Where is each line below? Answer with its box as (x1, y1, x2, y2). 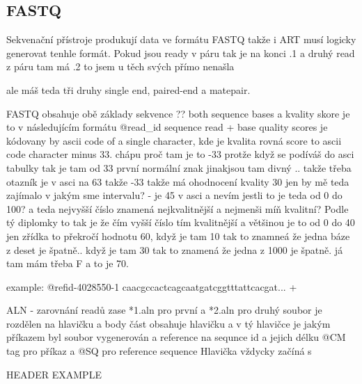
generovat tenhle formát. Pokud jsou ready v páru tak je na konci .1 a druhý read (6, 45, 355, 60)
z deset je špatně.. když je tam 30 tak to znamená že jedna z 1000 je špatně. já (6, 242, 343, 257)
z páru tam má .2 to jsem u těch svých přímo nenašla (6, 59, 235, 74)
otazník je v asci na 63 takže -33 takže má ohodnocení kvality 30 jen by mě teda (6, 174, 349, 189)
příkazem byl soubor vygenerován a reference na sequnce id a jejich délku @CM (6, 330, 346, 344)
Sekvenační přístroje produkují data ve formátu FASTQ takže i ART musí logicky (6, 32, 356, 47)
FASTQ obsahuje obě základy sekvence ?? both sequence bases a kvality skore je (6, 106, 350, 120)
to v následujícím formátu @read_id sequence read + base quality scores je (6, 120, 328, 134)
